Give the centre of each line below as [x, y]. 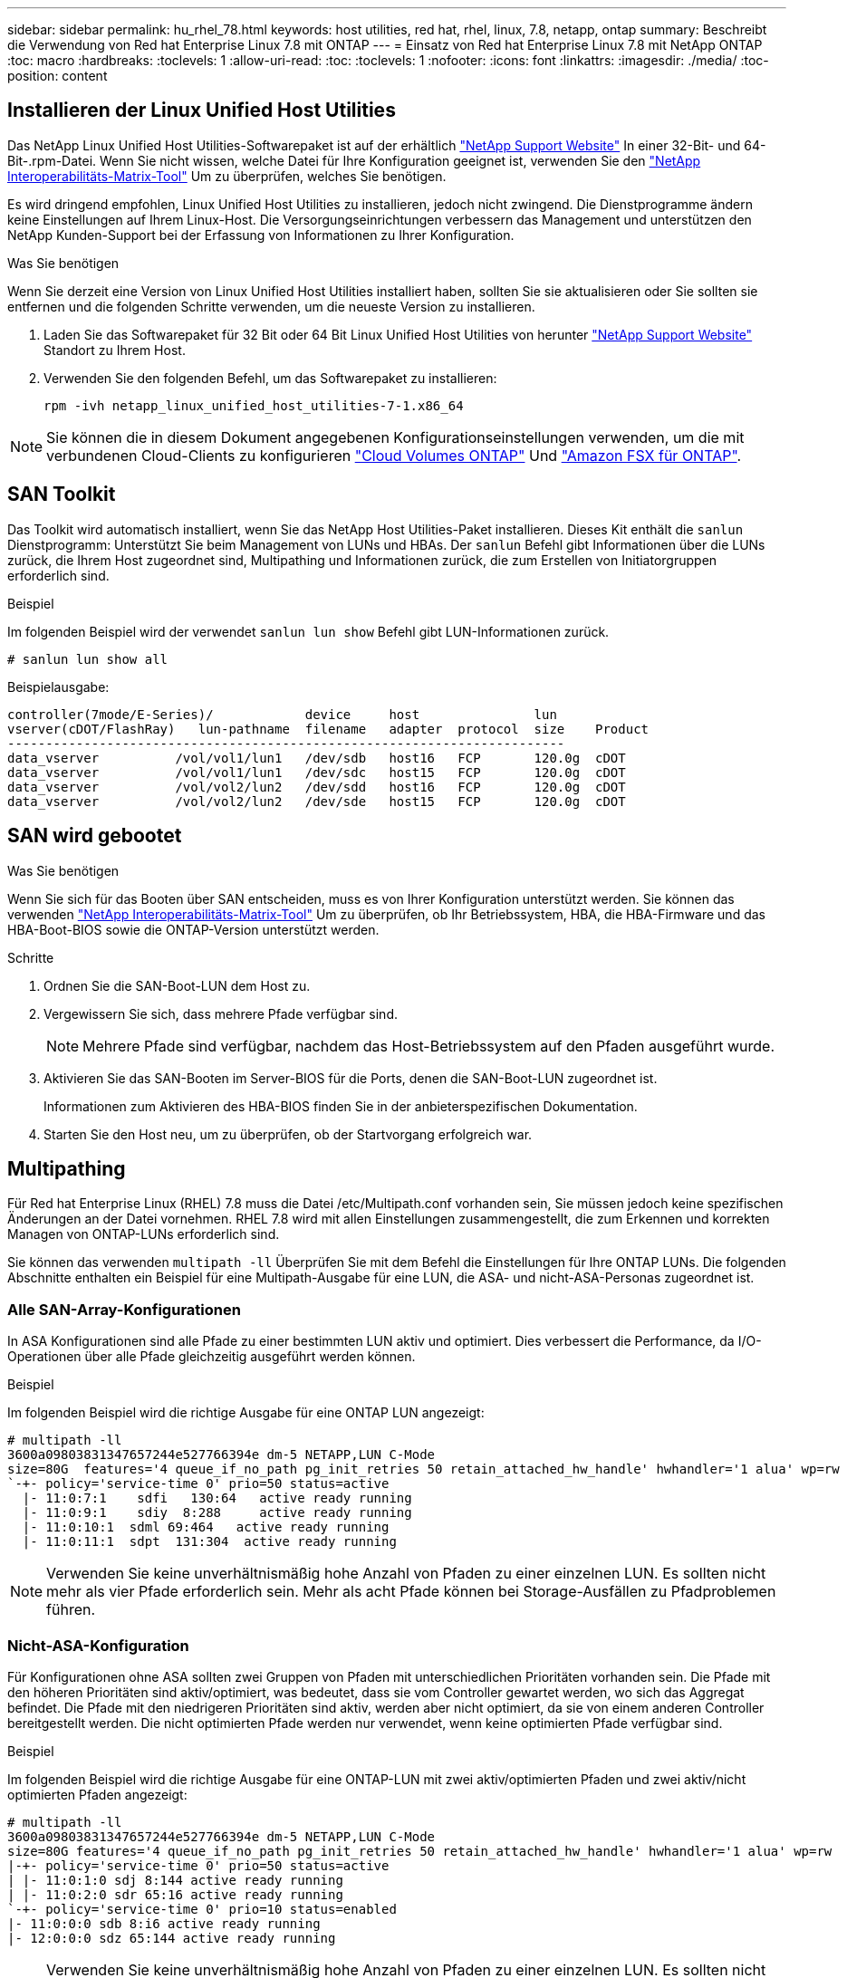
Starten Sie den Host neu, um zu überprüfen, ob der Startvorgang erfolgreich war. [288, 1134]
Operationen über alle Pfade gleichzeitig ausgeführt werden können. [212, 1357]
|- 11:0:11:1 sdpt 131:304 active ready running [209, 1542]
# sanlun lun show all [88, 659]
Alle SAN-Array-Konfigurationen [124, 1309]
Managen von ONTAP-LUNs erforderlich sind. [144, 1234]
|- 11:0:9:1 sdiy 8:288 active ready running [217, 1513]
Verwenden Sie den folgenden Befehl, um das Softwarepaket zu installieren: [270, 378]
